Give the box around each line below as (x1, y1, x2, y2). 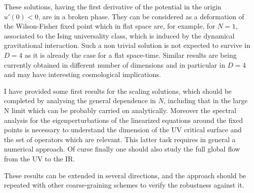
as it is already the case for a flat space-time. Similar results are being (24, 49, 237, 60)
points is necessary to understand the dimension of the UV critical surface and (4, 124, 242, 135)
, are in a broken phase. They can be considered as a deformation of (38, 11, 244, 21)
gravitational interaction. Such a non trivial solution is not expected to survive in (4, 40, 251, 50)
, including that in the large (164, 95, 248, 106)
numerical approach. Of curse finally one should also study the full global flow (4, 144, 240, 154)
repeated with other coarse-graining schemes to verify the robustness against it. (4, 180, 245, 190)
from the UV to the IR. (4, 153, 75, 163)
